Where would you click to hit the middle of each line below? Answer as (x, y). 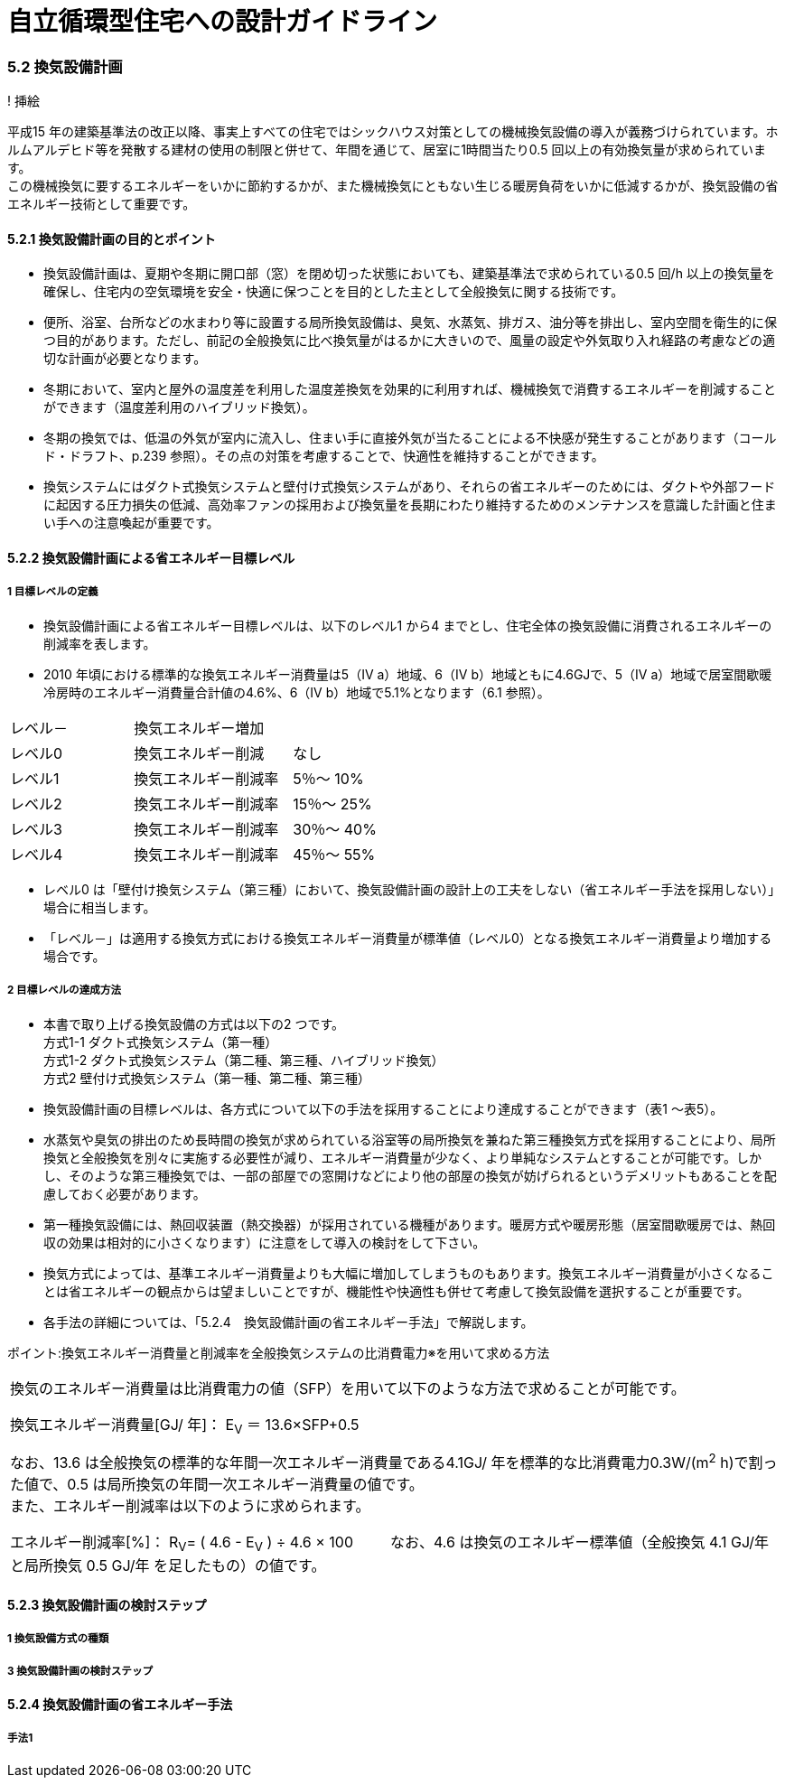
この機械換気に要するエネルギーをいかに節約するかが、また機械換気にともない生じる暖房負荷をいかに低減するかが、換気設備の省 (393, 186)
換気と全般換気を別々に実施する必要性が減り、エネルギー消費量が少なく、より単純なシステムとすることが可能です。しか (402, 1157)
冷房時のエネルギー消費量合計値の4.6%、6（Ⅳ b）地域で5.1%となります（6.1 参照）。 (297, 692)
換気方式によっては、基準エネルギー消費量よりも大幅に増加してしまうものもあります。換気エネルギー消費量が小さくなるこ (409, 1273)
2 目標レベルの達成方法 (65, 991)
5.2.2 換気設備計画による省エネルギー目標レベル (151, 557)
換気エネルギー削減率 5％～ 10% (249, 778)
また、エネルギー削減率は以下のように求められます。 (190, 1506)
